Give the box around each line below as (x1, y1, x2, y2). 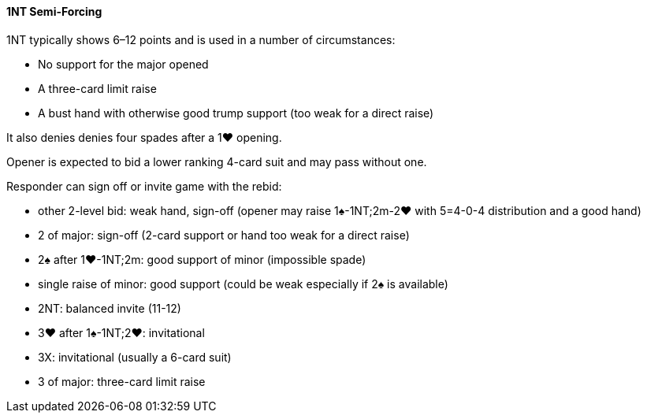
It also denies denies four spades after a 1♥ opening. (6, 130, 282, 144)
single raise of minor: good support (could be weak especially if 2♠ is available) (38, 276, 448, 291)
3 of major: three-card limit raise (38, 374, 206, 388)
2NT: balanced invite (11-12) (38, 301, 181, 315)
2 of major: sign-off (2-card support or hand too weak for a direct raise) (38, 228, 410, 242)
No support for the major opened (38, 57, 209, 71)
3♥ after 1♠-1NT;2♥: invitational (38, 325, 205, 339)
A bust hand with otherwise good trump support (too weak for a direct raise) (38, 106, 434, 120)
